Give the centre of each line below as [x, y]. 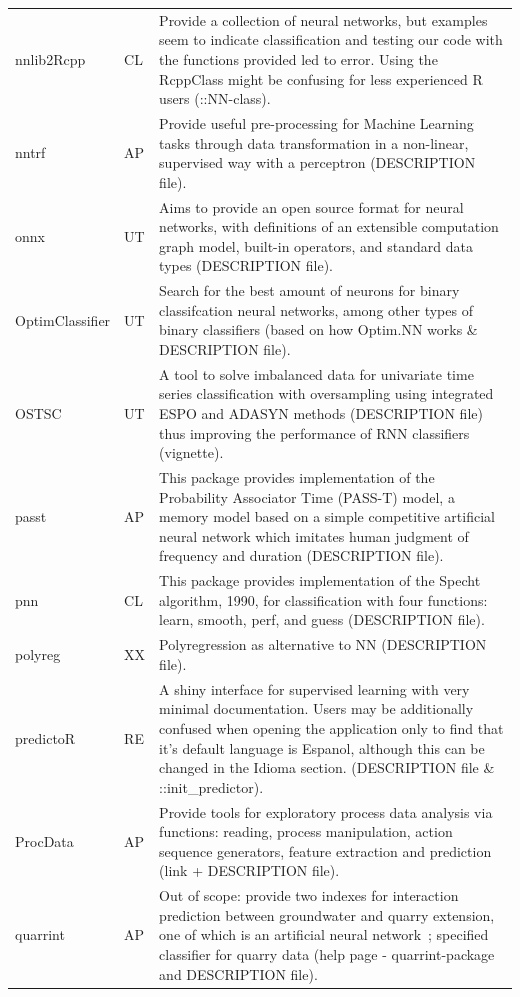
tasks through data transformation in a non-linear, [314, 142]
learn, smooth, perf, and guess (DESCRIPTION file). [322, 619]
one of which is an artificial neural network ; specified [324, 934]
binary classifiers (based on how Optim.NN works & [318, 329]
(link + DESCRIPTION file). [249, 870]
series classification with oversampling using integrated [326, 393]
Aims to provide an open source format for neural [311, 206]
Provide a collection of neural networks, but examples [323, 19]
